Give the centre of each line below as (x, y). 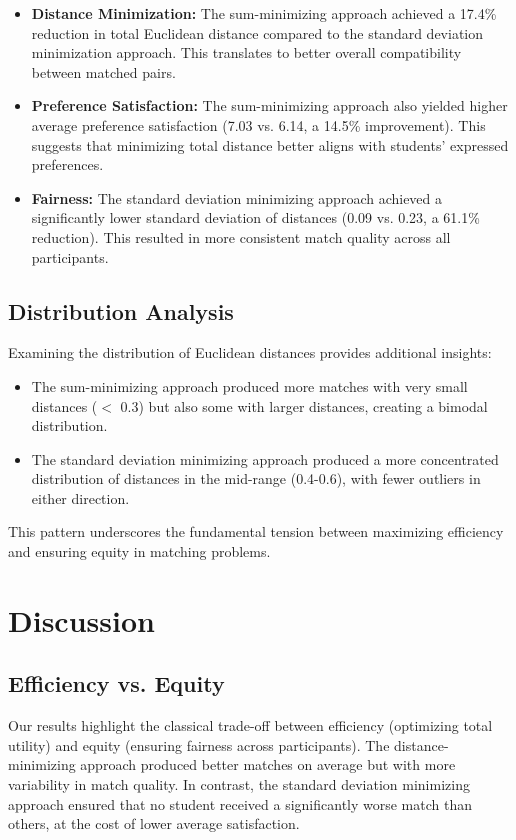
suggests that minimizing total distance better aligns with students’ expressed (270, 144)
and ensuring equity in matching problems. (139, 551)
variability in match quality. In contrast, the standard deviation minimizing (239, 784)
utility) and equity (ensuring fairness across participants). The (199, 744)
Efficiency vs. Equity (116, 683)
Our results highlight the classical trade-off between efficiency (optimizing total (250, 725)
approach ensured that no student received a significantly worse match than (240, 803)
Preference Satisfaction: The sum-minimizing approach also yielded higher (269, 105)
